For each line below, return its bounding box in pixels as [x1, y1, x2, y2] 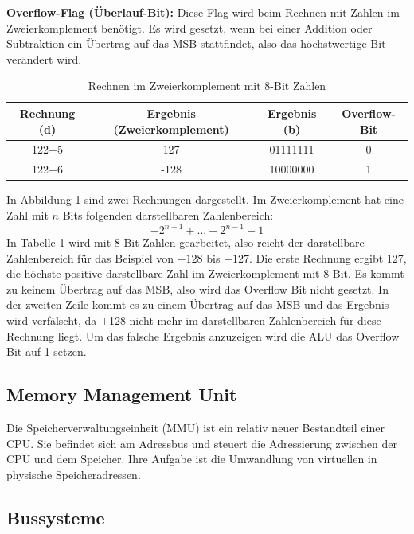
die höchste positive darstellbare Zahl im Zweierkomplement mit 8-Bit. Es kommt [6, 265, 404, 282]
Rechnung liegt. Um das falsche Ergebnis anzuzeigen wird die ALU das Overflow [6, 327, 400, 344]
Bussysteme [6, 505, 105, 529]
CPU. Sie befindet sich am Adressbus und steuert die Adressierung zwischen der [6, 435, 397, 451]
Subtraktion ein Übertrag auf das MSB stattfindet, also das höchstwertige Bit [6, 35, 386, 52]
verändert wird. [6, 50, 82, 67]
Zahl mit [6, 206, 49, 223]
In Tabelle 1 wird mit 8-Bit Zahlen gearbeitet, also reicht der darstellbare [6, 234, 365, 251]
